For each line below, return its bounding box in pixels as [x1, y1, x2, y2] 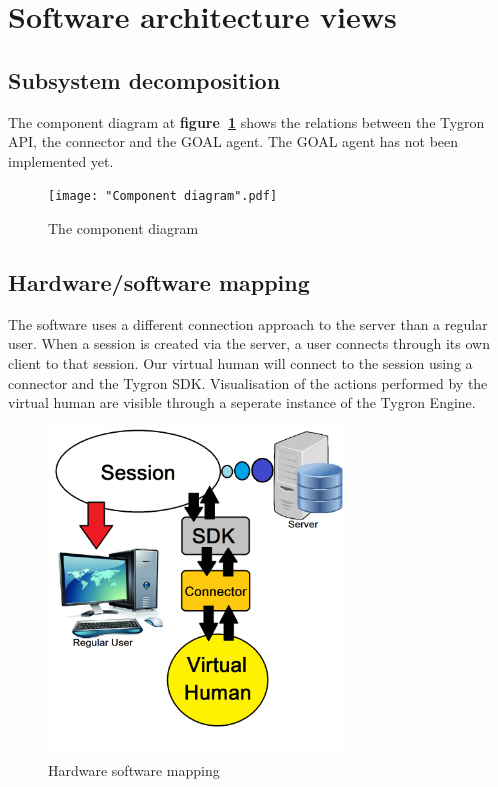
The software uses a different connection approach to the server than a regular [8, 313, 488, 334]
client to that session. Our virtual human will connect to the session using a [8, 353, 473, 373]
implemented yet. [8, 150, 114, 171]
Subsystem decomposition [8, 64, 281, 95]
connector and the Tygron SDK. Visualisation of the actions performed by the [8, 372, 488, 393]
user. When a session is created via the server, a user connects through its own [8, 333, 490, 354]
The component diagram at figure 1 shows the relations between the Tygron [8, 111, 485, 132]
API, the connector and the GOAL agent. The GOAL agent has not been [8, 131, 459, 152]
